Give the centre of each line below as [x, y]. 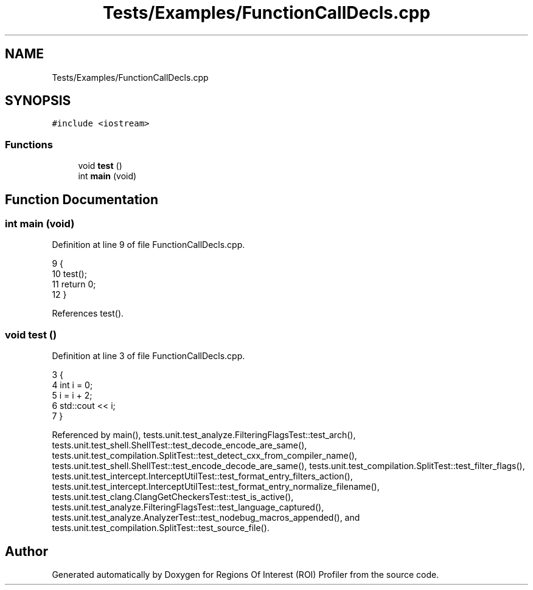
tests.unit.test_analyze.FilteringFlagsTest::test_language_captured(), [188, 507]
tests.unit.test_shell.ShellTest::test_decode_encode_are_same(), [179, 445]
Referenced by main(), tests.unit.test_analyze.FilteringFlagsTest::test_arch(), [204, 435]
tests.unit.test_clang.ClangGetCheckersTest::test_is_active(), [173, 497]
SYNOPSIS [38, 101]
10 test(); [69, 274]
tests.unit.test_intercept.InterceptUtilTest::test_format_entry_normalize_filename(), [216, 487]
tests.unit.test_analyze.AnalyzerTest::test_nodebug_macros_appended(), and [206, 518]
